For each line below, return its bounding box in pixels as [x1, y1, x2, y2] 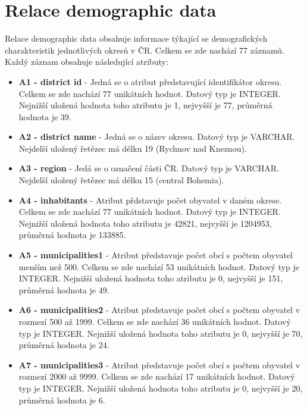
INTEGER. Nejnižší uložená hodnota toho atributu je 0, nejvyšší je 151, [18, 272, 283, 284]
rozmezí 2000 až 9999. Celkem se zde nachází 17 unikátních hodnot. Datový [18, 370, 295, 383]
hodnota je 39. [18, 110, 71, 123]
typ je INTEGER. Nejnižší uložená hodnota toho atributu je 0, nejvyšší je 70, [18, 327, 303, 339]
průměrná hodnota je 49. [18, 283, 109, 296]
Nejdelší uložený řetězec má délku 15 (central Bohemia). [18, 174, 224, 186]
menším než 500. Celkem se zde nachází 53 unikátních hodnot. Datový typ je [18, 260, 300, 273]
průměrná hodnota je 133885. [18, 229, 126, 241]
